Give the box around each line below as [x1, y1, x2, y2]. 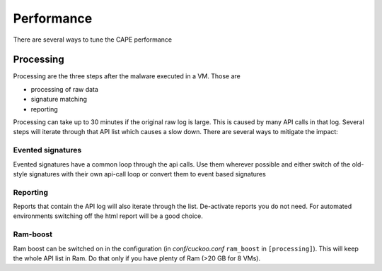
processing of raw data [30, 85, 99, 93]
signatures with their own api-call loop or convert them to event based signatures [28, 169, 267, 178]
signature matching [30, 95, 88, 104]
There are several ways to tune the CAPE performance [13, 35, 173, 44]
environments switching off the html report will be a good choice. [13, 212, 203, 220]
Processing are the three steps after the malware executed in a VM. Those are [13, 72, 241, 80]
